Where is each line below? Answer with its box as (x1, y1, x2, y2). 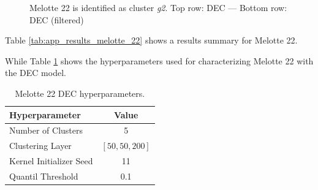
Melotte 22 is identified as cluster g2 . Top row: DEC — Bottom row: (29, 1, 287, 13)
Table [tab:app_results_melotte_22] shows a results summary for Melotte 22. (5, 34, 298, 47)
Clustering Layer (9, 139, 72, 152)
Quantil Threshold (9, 169, 78, 182)
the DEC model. (5, 66, 66, 79)
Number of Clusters (9, 124, 83, 137)
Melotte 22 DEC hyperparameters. (15, 86, 145, 99)
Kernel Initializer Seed (9, 154, 93, 167)
